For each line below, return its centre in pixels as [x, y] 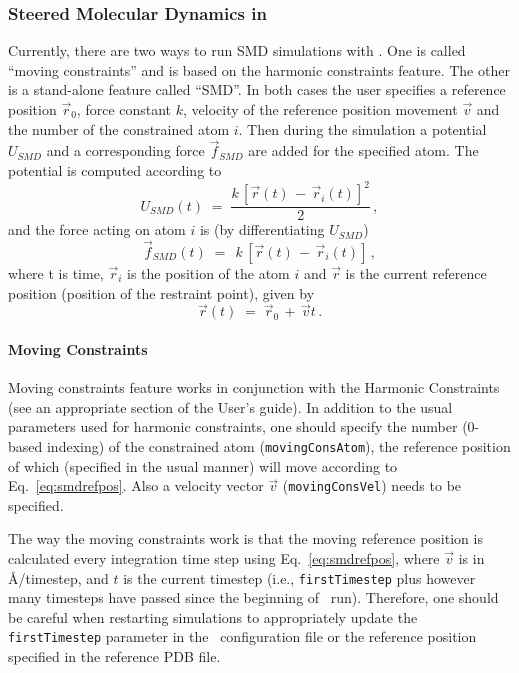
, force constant [124, 109]
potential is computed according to [115, 170]
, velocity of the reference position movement [320, 109]
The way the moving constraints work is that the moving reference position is [245, 538]
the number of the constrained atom [119, 128]
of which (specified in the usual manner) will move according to [203, 465]
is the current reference [416, 272]
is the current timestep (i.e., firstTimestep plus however [299, 577]
